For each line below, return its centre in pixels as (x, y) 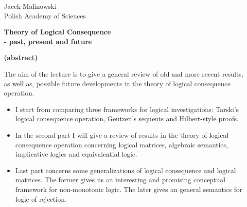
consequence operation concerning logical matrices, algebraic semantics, (122, 144)
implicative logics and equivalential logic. (76, 154)
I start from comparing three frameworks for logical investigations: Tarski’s (127, 109)
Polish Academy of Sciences (45, 15)
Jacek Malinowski (30, 6)
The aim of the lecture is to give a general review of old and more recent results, (124, 73)
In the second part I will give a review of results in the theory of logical (122, 135)
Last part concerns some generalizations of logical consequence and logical (126, 170)
